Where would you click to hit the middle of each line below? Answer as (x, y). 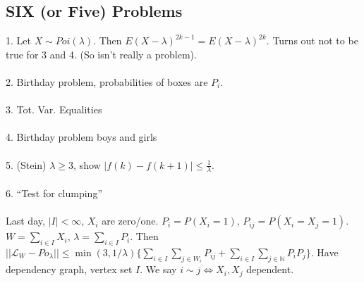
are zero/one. (130, 221)
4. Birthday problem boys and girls (81, 137)
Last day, (25, 221)
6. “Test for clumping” (54, 193)
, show (87, 164)
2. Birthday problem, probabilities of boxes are (107, 81)
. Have (324, 252)
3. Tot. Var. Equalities (54, 109)
